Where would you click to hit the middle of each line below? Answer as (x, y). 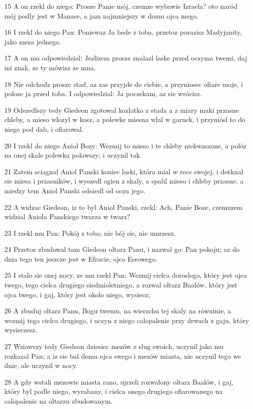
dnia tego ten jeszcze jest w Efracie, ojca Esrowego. (81, 258)
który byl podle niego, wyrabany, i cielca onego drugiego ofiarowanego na (114, 391)
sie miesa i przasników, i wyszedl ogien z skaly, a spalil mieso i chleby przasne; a (124, 181)
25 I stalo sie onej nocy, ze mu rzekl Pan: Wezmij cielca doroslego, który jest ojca (126, 275)
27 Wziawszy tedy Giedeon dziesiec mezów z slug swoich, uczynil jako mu (114, 346)
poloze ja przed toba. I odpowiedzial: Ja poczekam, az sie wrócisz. (103, 93)
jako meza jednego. (33, 41)
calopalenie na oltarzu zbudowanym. (58, 401)
